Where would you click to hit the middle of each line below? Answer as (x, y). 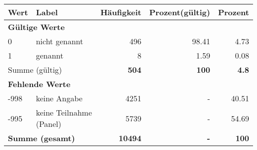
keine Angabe (59, 98)
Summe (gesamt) (42, 138)
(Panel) (49, 124)
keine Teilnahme (64, 112)
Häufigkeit (121, 12)
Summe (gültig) (35, 70)
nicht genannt (60, 41)
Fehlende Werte (39, 84)
